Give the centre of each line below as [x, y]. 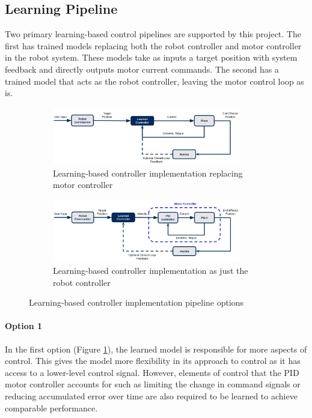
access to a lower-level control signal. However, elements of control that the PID [152, 372]
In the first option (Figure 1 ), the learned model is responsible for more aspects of [156, 349]
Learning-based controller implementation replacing [148, 173]
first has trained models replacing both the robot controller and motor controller [153, 45]
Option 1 [24, 326]
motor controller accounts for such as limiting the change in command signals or [153, 384]
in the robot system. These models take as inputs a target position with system [151, 57]
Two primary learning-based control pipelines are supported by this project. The [153, 34]
